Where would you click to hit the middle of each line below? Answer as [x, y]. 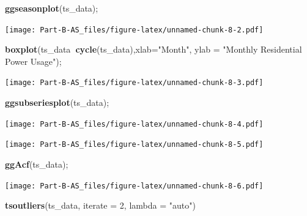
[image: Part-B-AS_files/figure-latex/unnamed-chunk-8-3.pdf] [134, 83]
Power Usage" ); [33, 61]
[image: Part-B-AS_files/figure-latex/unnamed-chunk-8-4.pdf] [134, 124]
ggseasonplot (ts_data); [52, 8]
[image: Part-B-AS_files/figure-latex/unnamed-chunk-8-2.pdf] [134, 30]
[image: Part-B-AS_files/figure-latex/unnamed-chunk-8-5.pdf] [134, 145]
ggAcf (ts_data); [37, 164]
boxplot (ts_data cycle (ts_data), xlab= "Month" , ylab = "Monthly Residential [153, 49]
